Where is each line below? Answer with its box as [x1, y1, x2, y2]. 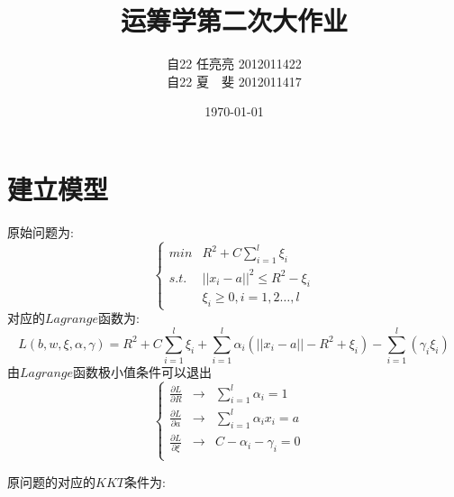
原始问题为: [7, 222, 74, 241]
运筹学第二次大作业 [120, 2, 348, 39]
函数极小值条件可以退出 [73, 363, 212, 382]
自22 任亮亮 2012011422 [167, 54, 302, 73]
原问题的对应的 [7, 472, 95, 491]
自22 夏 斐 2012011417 [167, 71, 302, 90]
